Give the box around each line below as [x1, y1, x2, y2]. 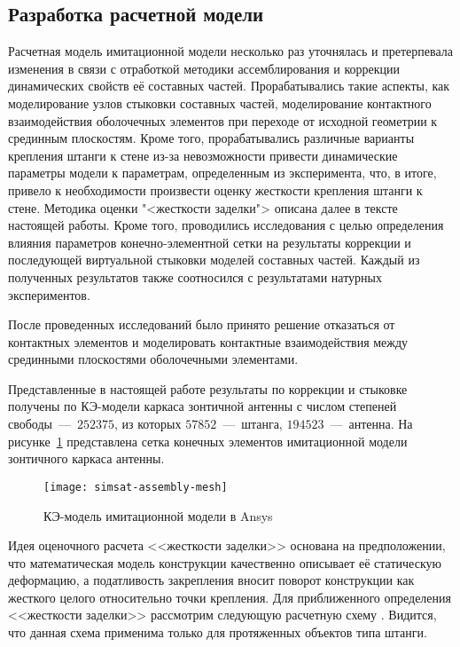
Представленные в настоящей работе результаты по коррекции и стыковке [8, 379, 408, 398]
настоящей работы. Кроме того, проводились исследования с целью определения [8, 216, 444, 234]
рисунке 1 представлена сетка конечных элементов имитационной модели [8, 431, 408, 450]
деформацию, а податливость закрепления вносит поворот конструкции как [8, 571, 415, 589]
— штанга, [222, 414, 283, 433]
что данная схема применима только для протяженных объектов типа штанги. [8, 623, 427, 642]
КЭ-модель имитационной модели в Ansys [43, 506, 273, 525]
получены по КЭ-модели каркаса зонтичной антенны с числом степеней [8, 397, 397, 415]
